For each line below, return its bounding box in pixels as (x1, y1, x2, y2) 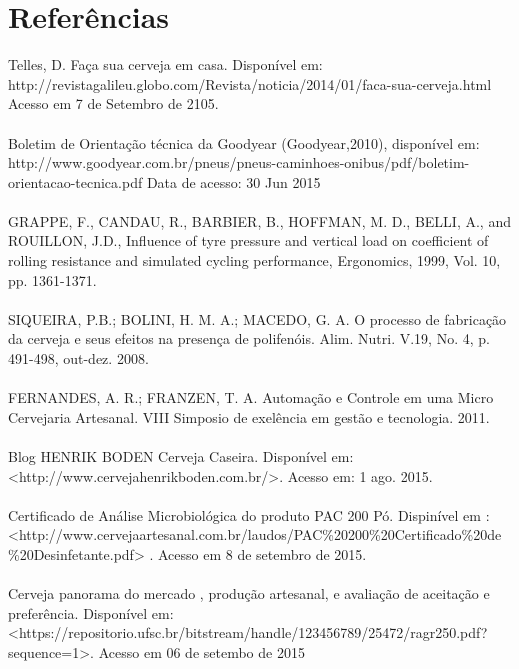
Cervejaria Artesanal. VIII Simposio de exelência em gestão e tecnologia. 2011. (8, 406, 490, 427)
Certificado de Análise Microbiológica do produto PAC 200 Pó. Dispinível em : (8, 504, 490, 525)
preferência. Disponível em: (8, 602, 174, 623)
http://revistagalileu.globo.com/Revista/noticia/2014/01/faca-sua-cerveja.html (8, 73, 492, 94)
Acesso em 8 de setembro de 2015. (158, 543, 367, 564)
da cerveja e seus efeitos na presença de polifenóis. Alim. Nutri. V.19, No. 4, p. (8, 328, 490, 349)
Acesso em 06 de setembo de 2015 (98, 641, 305, 662)
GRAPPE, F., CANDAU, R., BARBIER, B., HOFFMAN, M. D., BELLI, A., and (8, 210, 511, 231)
